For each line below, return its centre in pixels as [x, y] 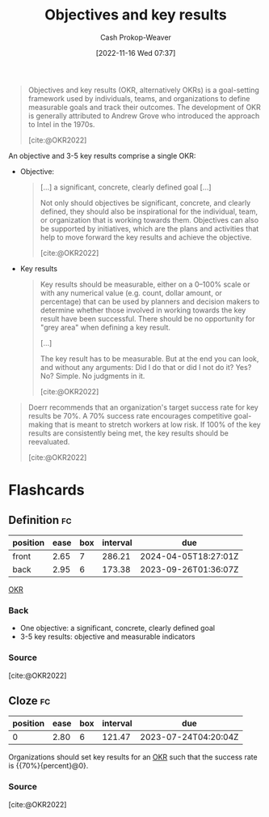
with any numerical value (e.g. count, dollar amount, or [131, 292]
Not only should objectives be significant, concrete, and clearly [145, 202]
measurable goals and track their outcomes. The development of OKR [144, 107]
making [40, 424]
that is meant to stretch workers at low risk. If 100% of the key [158, 424]
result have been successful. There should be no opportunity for [147, 318]
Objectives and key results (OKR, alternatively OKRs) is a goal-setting [144, 90]
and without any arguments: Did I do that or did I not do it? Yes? [146, 367]
